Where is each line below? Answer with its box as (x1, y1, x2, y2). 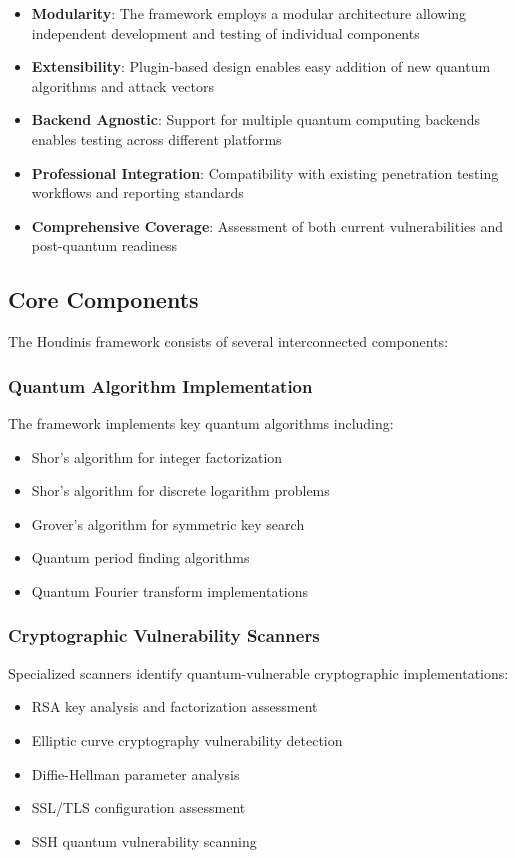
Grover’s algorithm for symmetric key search (31, 513, 305, 534)
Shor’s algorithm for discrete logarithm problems (31, 480, 330, 501)
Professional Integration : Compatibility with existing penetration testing (31, 162, 499, 183)
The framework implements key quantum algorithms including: (8, 412, 394, 433)
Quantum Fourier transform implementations (31, 580, 309, 601)
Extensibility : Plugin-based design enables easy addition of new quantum (31, 56, 491, 77)
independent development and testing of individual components (31, 22, 420, 43)
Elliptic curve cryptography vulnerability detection (31, 729, 343, 750)
